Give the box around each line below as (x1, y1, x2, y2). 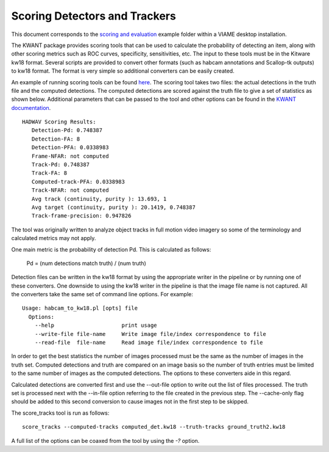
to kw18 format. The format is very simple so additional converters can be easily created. (11, 67, 235, 75)
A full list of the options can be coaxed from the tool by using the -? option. (11, 437, 200, 444)
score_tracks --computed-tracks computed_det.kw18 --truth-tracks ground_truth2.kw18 (22, 423, 286, 431)
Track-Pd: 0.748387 (31, 161, 90, 168)
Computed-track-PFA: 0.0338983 (31, 178, 125, 185)
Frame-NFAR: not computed (31, 153, 109, 159)
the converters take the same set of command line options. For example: (11, 291, 193, 298)
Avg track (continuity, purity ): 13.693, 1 (31, 195, 167, 202)
